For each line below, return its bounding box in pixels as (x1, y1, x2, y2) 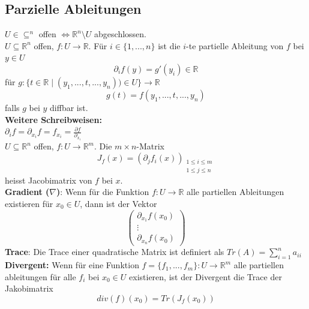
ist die (158, 39, 181, 52)
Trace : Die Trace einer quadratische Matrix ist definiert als (5, 245, 224, 258)
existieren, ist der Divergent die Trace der (129, 270, 282, 283)
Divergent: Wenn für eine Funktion (5, 259, 139, 271)
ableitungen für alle (5, 270, 76, 283)
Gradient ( (5, 185, 50, 198)
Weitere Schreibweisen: (5, 113, 102, 125)
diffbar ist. (50, 101, 88, 113)
